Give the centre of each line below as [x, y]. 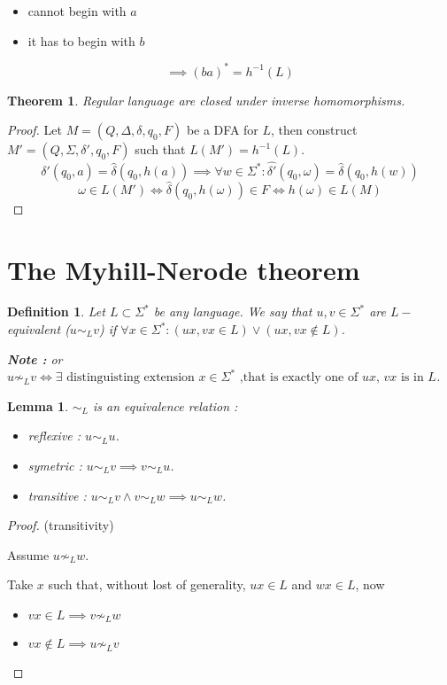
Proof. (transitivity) [61, 525]
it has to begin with [81, 40]
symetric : [55, 465]
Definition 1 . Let [56, 311]
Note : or [35, 358]
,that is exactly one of [299, 378]
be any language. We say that [233, 311]
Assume [28, 554]
